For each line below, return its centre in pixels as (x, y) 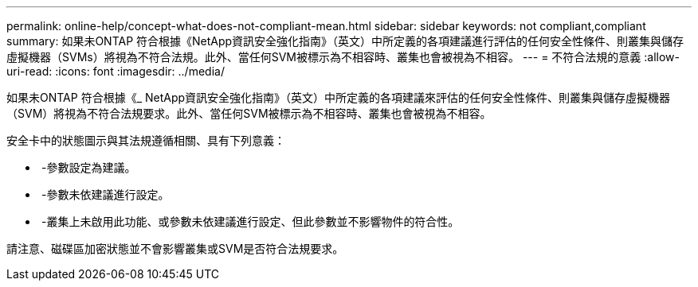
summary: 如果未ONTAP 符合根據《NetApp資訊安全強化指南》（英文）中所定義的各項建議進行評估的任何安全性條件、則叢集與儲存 (345, 41)
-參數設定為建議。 (88, 167)
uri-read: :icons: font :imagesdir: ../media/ (116, 71)
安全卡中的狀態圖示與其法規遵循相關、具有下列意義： (146, 140)
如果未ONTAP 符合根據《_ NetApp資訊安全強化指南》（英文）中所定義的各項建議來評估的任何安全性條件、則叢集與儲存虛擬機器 (339, 97)
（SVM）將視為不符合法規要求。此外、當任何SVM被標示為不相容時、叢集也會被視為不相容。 (249, 113)
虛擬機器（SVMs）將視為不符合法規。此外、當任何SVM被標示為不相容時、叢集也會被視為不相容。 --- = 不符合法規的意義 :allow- (343, 57)
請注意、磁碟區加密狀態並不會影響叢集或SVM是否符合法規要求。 (175, 248)
